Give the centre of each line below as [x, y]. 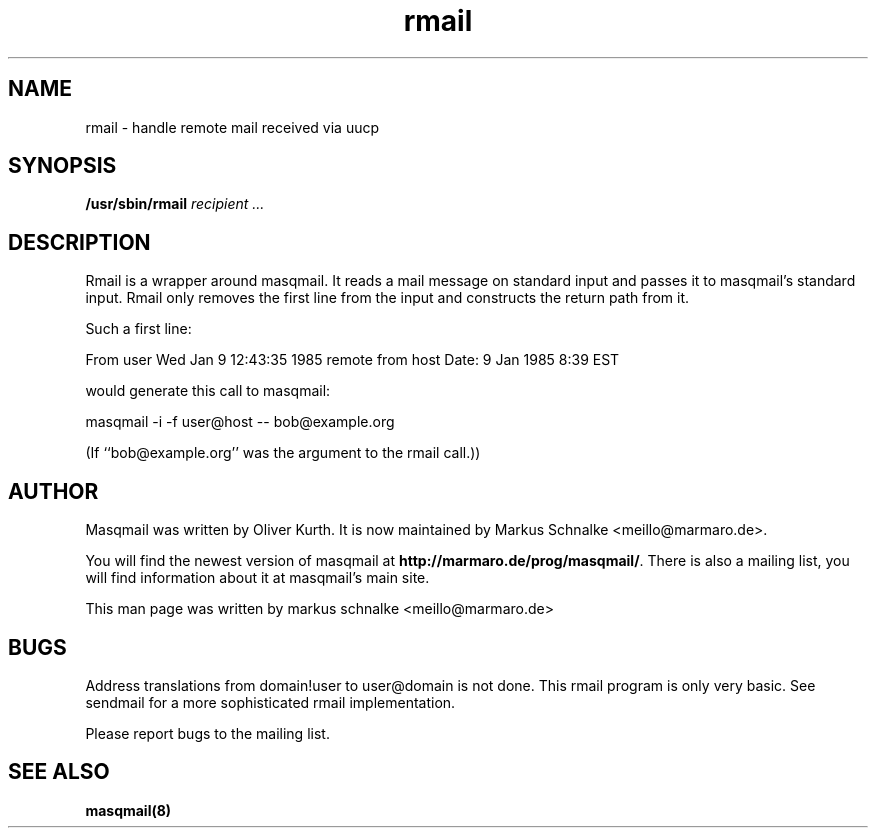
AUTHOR [53, 491]
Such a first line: [138, 329]
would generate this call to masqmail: [208, 391]
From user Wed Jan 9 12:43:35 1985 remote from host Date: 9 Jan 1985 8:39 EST [352, 360]
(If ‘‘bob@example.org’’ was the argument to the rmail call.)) [283, 453]
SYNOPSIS [62, 166]
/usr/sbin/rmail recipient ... [175, 204]
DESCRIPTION [79, 242]
